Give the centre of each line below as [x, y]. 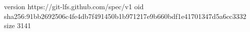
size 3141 [18, 25]
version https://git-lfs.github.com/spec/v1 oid [74, 6]
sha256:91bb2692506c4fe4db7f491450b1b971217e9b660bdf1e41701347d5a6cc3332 [125, 16]
